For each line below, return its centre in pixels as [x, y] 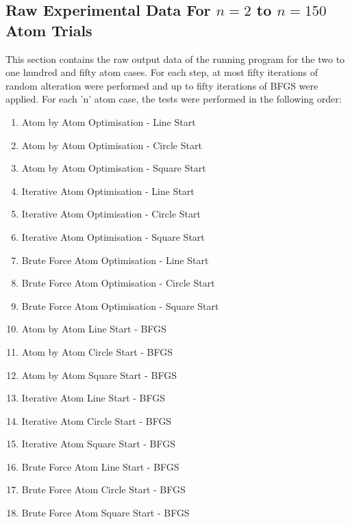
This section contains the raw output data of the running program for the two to [175, 58]
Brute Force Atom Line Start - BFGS [100, 466]
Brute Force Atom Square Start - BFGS [105, 513]
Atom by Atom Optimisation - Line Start [109, 121]
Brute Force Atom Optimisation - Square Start [120, 305]
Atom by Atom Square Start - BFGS [99, 375]
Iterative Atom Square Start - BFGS [99, 444]
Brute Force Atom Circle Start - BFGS [103, 489]
